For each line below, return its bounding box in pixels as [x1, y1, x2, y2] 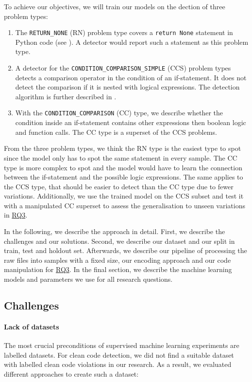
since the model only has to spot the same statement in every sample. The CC [4, 152, 237, 163]
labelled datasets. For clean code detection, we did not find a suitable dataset [4, 349, 234, 360]
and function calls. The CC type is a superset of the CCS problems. [15, 127, 217, 137]
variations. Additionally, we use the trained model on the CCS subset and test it [4, 191, 244, 201]
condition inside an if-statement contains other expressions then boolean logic [15, 117, 246, 127]
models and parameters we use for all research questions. [4, 274, 173, 284]
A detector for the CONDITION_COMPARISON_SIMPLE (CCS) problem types [15, 63, 231, 73]
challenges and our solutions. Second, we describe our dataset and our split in [4, 236, 235, 246]
